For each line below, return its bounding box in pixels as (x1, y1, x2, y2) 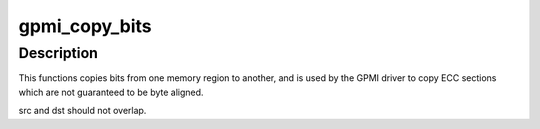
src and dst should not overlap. (18, 105, 147, 117)
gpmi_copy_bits (18, 15, 152, 37)
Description (18, 44, 99, 62)
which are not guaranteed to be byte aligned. (18, 86, 204, 98)
